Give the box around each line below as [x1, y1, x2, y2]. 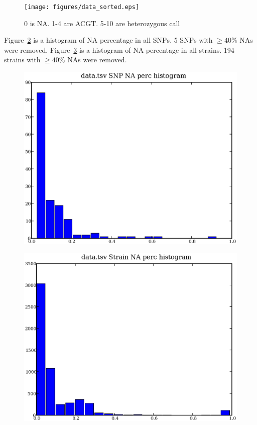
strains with [4, 54, 41, 65]
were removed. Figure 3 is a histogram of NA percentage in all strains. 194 [4, 44, 234, 55]
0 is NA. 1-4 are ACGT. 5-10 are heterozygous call [24, 18, 180, 28]
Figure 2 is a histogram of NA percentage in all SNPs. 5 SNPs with [4, 35, 213, 45]
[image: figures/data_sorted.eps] [24, 4, 140, 11]
